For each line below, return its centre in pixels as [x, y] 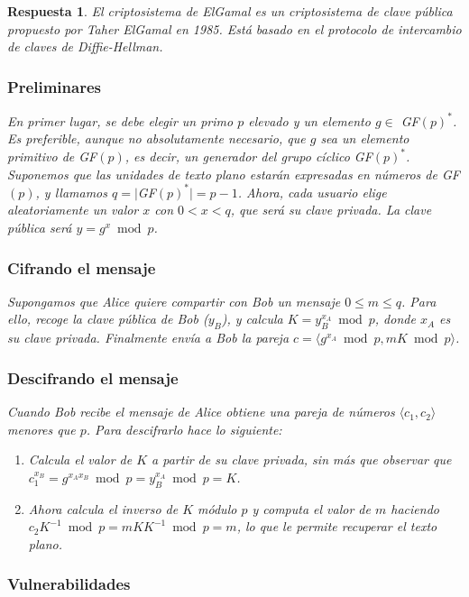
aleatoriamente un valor [73, 210]
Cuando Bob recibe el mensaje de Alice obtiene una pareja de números [201, 412]
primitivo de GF [52, 156]
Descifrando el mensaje [93, 377]
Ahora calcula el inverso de [103, 508]
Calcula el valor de [80, 459]
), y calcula [252, 319]
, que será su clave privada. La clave [331, 210]
